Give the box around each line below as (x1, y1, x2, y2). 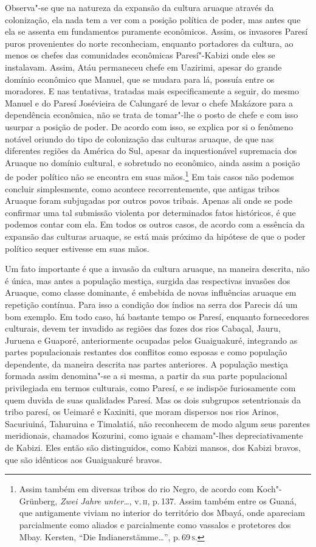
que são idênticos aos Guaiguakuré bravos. (5, 453, 162, 465)
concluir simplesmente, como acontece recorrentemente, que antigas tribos (5, 182, 280, 195)
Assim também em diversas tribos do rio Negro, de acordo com (19, 483, 254, 495)
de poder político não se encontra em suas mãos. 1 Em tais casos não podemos (5, 169, 294, 183)
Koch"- (256, 483, 282, 495)
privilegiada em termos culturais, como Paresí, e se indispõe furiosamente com (5, 382, 296, 394)
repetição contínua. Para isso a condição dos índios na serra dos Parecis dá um (5, 298, 298, 310)
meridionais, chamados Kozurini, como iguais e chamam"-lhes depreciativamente (5, 429, 303, 442)
